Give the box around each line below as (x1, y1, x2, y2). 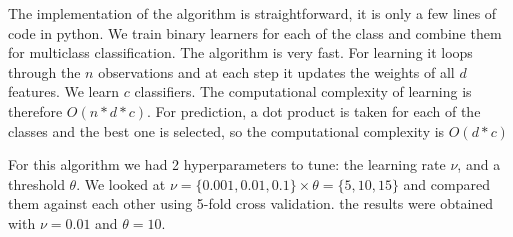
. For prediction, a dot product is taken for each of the (147, 100, 481, 121)
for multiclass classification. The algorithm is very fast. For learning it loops (8, 42, 473, 63)
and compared (403, 173, 490, 194)
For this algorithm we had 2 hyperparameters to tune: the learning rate (8, 154, 446, 175)
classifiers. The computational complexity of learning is (134, 81, 472, 102)
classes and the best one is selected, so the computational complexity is (8, 120, 445, 141)
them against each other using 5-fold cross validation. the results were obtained (8, 193, 494, 214)
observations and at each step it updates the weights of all (98, 61, 455, 82)
